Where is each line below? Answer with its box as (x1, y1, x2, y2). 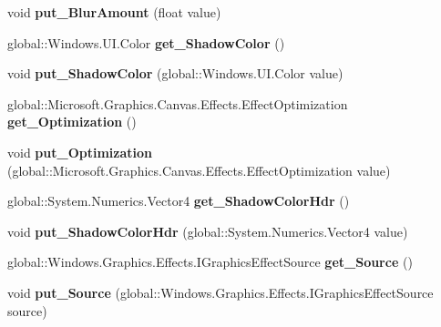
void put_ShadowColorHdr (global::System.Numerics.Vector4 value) (7, 221, 408, 240)
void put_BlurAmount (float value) (7, 3, 221, 21)
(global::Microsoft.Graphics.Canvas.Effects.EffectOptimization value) (7, 160, 391, 179)
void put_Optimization (7, 142, 153, 161)
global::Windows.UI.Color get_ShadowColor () (7, 33, 285, 52)
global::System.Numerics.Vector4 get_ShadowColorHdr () (7, 191, 350, 210)
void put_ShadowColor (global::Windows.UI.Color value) (7, 64, 344, 83)
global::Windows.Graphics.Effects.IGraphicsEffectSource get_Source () (7, 252, 413, 271)
